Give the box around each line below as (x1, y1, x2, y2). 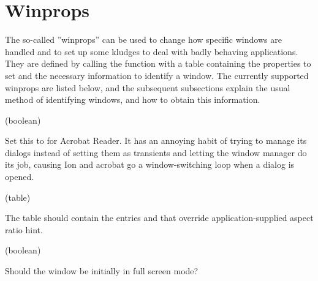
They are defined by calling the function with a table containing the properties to (5, 57, 311, 70)
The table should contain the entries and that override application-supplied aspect (5, 211, 314, 224)
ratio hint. (5, 223, 43, 236)
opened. (5, 170, 34, 183)
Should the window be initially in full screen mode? (5, 264, 199, 277)
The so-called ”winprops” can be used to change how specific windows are (5, 33, 282, 46)
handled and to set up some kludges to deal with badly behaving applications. (5, 45, 298, 58)
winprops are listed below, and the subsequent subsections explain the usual (5, 81, 290, 94)
